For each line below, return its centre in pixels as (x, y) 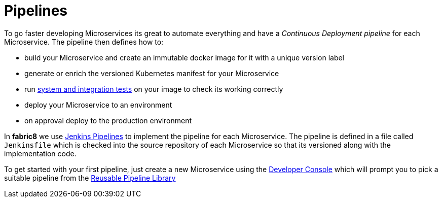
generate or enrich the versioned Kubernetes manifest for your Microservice (152, 73)
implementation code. (40, 153)
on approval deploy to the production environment (108, 120)
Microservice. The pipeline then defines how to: (84, 42)
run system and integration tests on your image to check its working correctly (154, 89)
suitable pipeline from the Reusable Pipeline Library (90, 178)
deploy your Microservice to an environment (98, 105)
